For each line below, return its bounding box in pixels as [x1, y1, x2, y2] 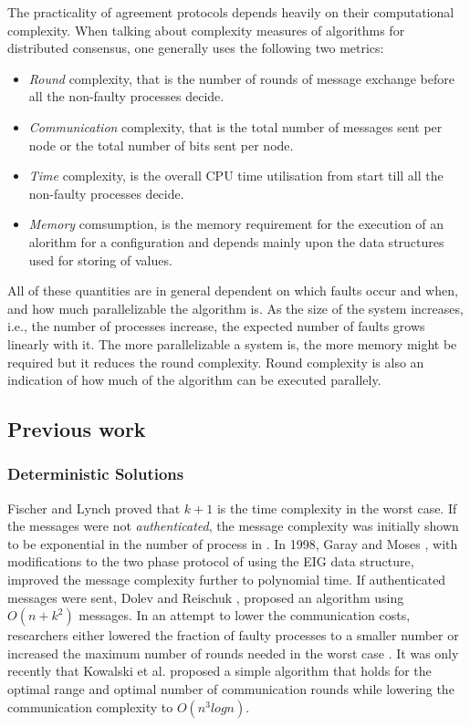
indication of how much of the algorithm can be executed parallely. [7, 370, 381, 389]
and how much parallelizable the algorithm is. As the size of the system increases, [7, 298, 464, 317]
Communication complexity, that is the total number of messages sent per [28, 117, 443, 136]
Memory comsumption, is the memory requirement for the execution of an [28, 214, 444, 233]
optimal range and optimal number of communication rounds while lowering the [7, 679, 454, 699]
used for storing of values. [28, 250, 172, 269]
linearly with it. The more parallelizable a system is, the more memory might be [7, 334, 457, 353]
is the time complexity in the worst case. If [216, 498, 457, 517]
